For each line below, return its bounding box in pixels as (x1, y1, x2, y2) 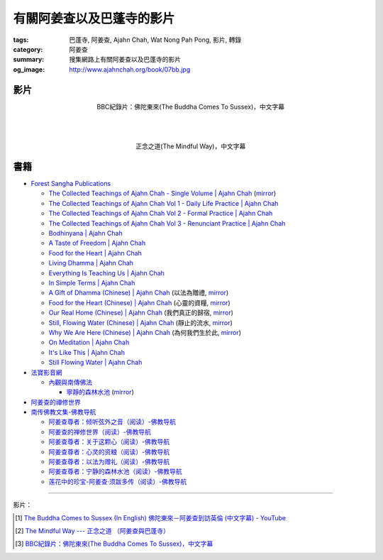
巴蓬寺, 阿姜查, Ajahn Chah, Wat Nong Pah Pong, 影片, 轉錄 (69, 35, 242, 44)
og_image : (13, 65, 45, 74)
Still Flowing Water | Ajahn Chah (48, 358, 143, 367)
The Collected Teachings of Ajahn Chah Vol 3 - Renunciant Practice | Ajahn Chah (48, 219, 286, 227)
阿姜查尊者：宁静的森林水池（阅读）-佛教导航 (48, 467, 182, 476)
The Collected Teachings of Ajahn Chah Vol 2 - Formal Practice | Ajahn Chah (48, 209, 273, 218)
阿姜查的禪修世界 (30, 397, 81, 406)
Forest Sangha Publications (30, 180, 111, 188)
